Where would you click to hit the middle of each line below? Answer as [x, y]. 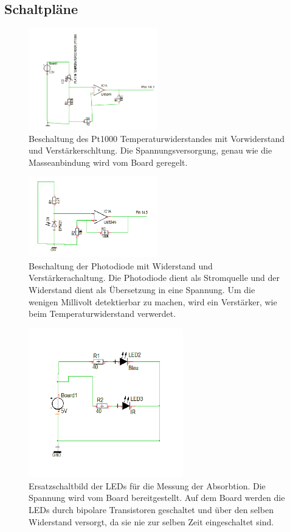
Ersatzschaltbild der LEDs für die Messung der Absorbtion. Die [147, 485]
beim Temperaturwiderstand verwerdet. [102, 314]
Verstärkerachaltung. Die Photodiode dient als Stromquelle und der [154, 278]
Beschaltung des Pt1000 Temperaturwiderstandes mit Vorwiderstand [157, 138]
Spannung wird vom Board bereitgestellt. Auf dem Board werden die [157, 498]
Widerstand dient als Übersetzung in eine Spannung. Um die [142, 290]
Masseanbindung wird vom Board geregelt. [108, 162]
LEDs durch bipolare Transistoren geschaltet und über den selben [151, 510]
